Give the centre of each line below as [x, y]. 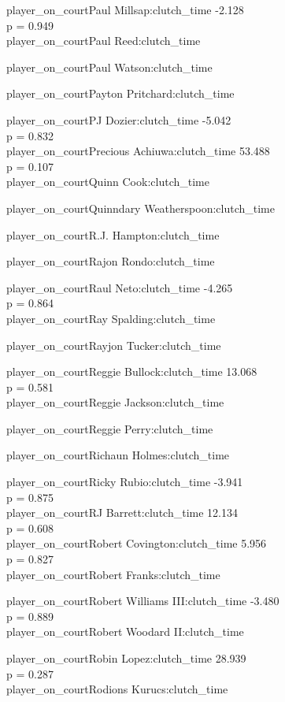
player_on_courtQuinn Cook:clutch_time [108, 182]
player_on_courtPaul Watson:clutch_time [109, 67]
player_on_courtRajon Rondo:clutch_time [111, 261]
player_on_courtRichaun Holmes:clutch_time [118, 455]
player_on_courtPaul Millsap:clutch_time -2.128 [125, 9]
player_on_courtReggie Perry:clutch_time [110, 428]
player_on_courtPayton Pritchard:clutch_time [120, 93]
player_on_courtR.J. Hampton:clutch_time [113, 234]
